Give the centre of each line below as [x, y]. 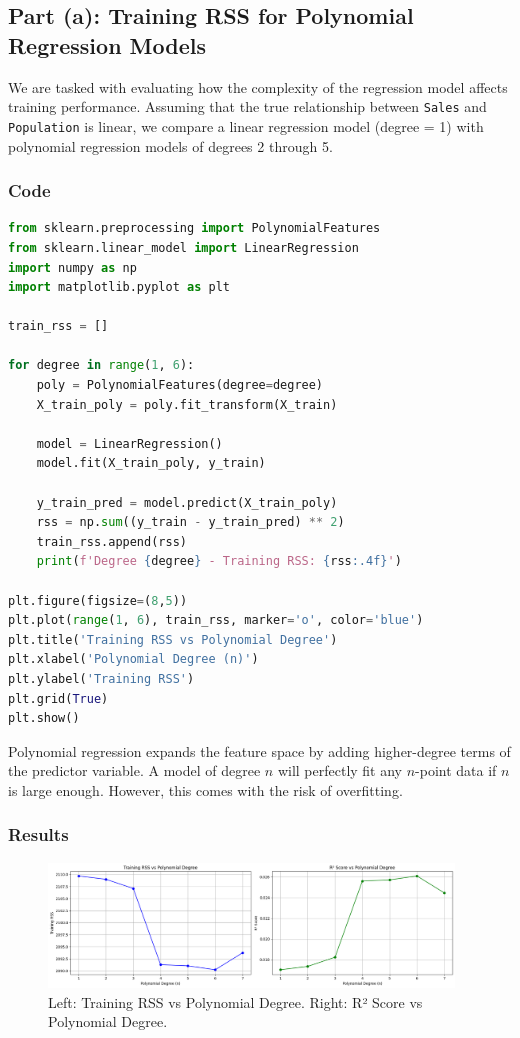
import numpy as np [72, 267]
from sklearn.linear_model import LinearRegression [183, 247]
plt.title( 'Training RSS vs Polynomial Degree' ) [173, 639]
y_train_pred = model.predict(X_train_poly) [187, 502]
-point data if [456, 770]
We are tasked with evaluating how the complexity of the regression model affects [258, 86]
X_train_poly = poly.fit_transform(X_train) [187, 404]
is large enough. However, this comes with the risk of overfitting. [205, 789]
